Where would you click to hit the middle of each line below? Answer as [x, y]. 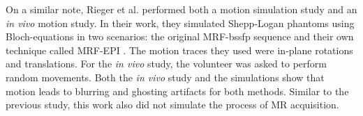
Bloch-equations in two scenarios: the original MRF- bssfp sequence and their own [180, 36]
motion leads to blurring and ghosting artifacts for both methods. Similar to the [177, 91]
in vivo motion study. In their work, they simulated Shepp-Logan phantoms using [180, 23]
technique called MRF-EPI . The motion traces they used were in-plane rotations [179, 50]
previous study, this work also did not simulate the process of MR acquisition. [172, 105]
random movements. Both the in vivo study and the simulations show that [165, 77]
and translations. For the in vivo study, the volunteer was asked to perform [166, 64]
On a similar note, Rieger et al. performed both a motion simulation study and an [181, 9]
